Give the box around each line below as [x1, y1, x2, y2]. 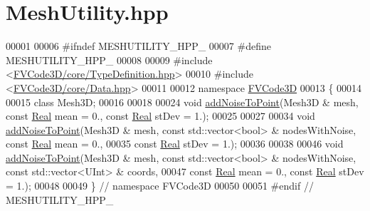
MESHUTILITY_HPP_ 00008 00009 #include [6, 52, 213, 67]
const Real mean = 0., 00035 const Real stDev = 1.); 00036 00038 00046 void [6, 136, 344, 151]
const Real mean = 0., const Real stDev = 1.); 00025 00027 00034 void [6, 108, 315, 123]
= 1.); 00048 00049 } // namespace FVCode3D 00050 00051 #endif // [6, 178, 314, 193]
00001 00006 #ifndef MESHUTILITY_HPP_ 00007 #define [6, 38, 271, 53]
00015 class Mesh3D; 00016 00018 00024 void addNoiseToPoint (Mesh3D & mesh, [6, 94, 359, 109]
